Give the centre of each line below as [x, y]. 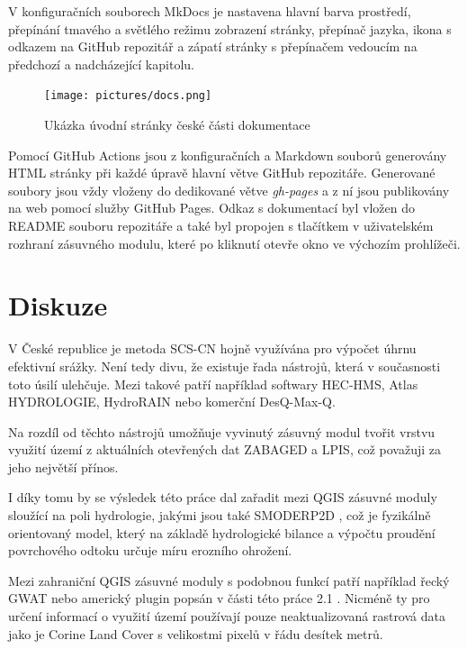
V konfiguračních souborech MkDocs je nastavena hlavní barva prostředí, [210, 11]
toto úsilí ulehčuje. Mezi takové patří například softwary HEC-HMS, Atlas [213, 384]
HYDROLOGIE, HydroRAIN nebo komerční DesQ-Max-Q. [172, 402]
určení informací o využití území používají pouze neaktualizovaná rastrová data [227, 616]
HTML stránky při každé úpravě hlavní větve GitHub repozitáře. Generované [222, 173]
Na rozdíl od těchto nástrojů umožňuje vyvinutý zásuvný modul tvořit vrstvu [222, 431]
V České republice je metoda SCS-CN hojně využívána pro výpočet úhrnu [212, 348]
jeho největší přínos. [63, 466]
